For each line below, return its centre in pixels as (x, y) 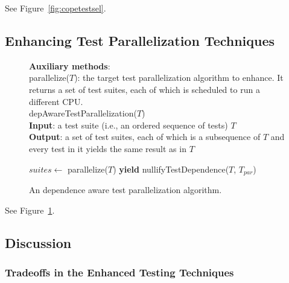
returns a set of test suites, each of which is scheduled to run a (144, 89)
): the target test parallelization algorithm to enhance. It (179, 78)
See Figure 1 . (30, 210)
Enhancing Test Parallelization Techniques (140, 40)
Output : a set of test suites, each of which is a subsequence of (145, 137)
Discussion (38, 242)
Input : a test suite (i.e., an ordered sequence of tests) (129, 125)
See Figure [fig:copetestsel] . (56, 8)
